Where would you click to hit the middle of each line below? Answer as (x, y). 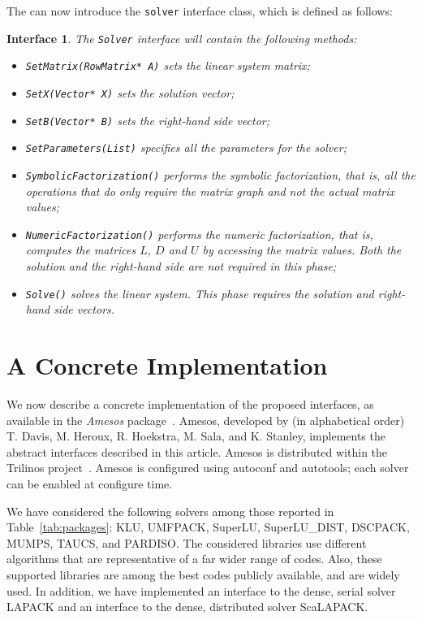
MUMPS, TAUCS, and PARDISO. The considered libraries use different (187, 542)
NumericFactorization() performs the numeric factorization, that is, (199, 234)
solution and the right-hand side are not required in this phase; (181, 266)
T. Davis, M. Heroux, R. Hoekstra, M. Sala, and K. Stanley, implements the (196, 436)
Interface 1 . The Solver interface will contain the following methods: (182, 38)
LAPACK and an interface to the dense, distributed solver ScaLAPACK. (187, 607)
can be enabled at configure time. (90, 483)
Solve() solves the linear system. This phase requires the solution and (200, 293)
